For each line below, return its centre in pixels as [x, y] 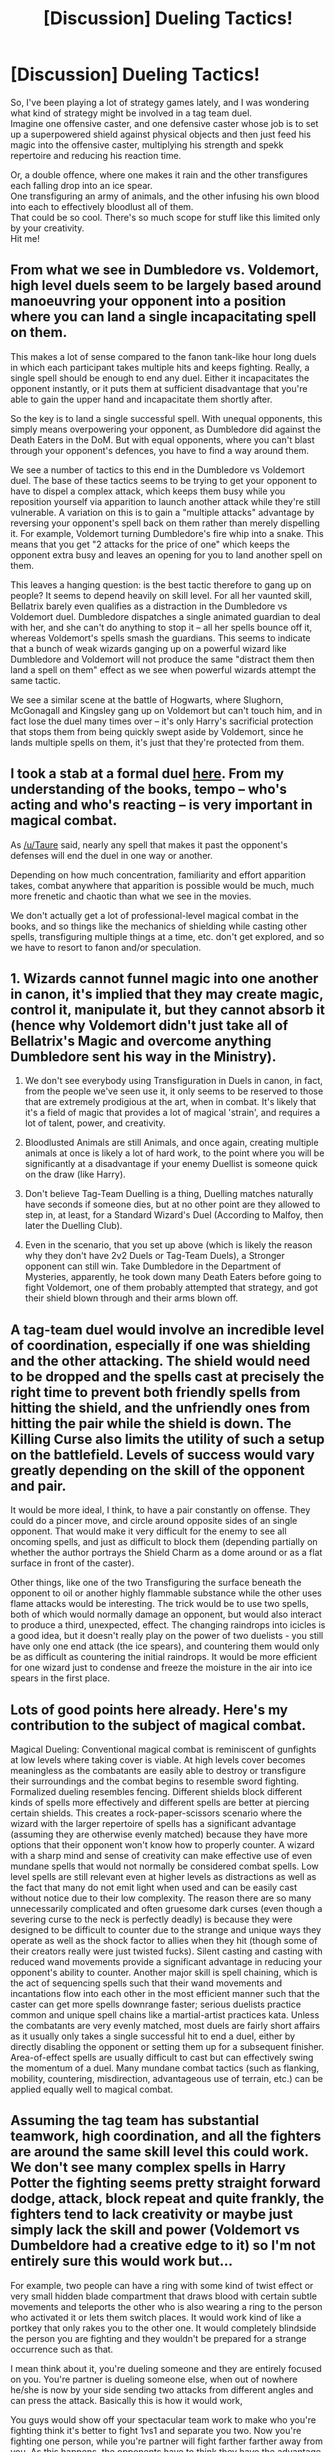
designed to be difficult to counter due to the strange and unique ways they [166, 1930]
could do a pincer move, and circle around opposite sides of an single [154, 1521]
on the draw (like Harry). [75, 1174]
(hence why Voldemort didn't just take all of [149, 1025]
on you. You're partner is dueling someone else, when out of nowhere [154, 2379]
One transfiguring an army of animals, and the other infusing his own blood [165, 196]
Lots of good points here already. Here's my [149, 1709]
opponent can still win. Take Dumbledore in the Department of [153, 1266]
